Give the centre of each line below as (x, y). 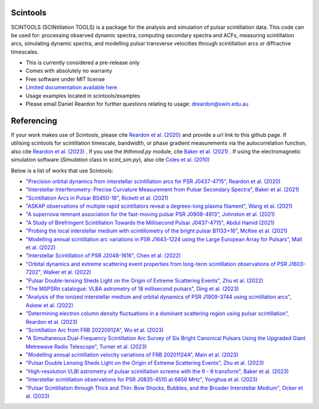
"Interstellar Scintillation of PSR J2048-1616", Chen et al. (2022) (103, 256)
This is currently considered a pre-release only (83, 63)
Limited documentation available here (71, 87)
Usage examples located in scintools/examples (83, 96)
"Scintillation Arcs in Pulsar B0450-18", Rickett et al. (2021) (97, 198)
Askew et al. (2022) (50, 305)
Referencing (34, 121)
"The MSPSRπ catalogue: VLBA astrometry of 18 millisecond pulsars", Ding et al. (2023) (132, 289)
